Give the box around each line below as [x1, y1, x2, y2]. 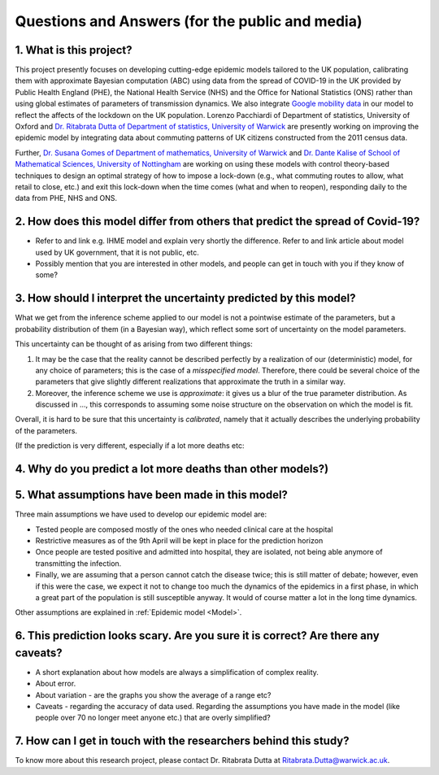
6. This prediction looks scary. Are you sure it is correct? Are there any [15, 629, 380, 642]
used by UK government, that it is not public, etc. [35, 247, 199, 257]
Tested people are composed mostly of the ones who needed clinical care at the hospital [35, 525, 333, 534]
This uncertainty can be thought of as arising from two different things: [15, 339, 253, 349]
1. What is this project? [15, 43, 133, 57]
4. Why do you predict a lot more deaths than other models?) [15, 462, 329, 476]
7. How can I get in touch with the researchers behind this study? [15, 734, 350, 748]
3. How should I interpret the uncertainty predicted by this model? [15, 291, 357, 305]
